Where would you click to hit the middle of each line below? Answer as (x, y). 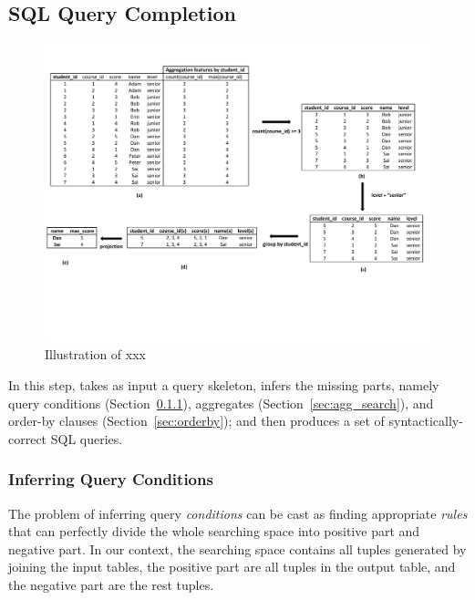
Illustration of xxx (95, 354)
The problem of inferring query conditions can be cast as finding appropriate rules (238, 513)
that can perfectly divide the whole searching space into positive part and (214, 531)
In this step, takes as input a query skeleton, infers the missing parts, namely (224, 384)
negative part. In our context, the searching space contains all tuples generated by (237, 548)
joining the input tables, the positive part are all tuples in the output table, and (232, 567)
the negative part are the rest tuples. (111, 584)
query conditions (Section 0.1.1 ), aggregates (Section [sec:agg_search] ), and (221, 403)
